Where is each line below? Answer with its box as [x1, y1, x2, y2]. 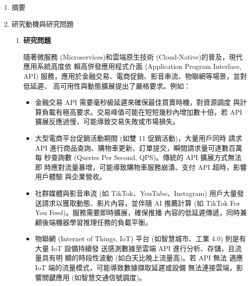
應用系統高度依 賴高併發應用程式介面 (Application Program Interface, [23, 61, 242, 71]
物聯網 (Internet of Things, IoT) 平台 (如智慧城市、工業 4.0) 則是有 [35, 233, 246, 244]
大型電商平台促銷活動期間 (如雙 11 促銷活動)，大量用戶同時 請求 [35, 132, 242, 143]
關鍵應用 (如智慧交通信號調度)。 [42, 272, 146, 282]
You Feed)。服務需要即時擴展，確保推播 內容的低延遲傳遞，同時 [35, 207, 240, 218]
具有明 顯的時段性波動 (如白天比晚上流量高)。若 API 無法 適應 [42, 253, 243, 263]
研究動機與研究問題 [11, 18, 74, 29]
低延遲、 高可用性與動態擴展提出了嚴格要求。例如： [23, 80, 191, 91]
